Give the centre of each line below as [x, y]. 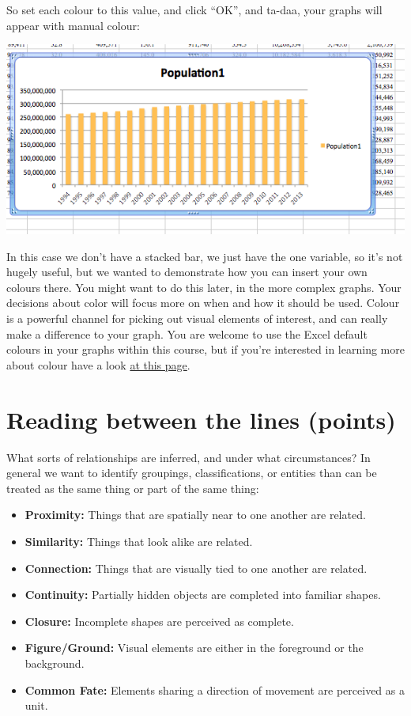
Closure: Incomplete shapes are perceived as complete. [159, 621]
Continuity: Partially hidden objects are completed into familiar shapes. [203, 595]
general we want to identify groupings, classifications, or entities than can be [192, 473]
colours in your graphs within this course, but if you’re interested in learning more [205, 349]
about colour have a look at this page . [98, 364]
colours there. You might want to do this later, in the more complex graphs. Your [204, 287]
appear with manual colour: [73, 25]
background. [55, 663]
